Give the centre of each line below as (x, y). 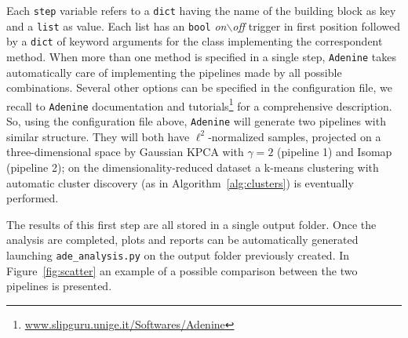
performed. (33, 198)
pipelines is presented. (59, 286)
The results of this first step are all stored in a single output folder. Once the (191, 224)
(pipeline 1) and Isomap (335, 152)
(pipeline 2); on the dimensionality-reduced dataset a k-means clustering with (193, 167)
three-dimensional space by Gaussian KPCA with (125, 152)
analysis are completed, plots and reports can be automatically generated (182, 240)
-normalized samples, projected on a (295, 136)
